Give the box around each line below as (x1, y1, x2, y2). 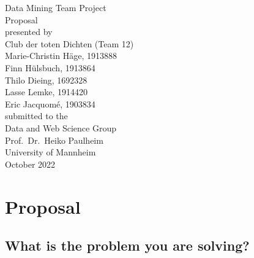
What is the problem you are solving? (5, 236, 250, 255)
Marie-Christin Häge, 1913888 (5, 49, 117, 62)
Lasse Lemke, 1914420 (5, 85, 88, 98)
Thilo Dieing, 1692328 (5, 73, 88, 86)
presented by (5, 25, 53, 38)
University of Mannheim (5, 146, 96, 158)
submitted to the (5, 109, 68, 122)
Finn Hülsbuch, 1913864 (5, 61, 95, 74)
